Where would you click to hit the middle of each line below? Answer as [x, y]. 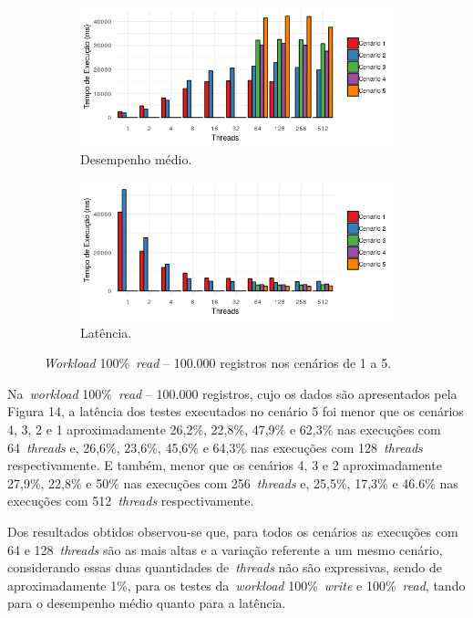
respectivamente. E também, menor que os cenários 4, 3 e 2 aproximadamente [225, 465]
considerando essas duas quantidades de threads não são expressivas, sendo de [225, 567]
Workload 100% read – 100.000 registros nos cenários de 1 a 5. [218, 363]
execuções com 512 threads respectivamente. [131, 501]
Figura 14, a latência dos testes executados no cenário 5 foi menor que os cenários [236, 411]
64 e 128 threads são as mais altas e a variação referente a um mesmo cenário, [225, 549]
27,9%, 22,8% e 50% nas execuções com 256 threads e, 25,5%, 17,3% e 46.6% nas [233, 482]
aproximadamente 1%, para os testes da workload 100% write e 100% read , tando [236, 585]
